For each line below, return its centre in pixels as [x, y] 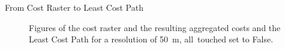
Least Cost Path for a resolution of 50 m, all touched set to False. [151, 39]
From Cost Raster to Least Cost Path [74, 7]
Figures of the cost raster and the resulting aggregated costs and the [155, 27]
